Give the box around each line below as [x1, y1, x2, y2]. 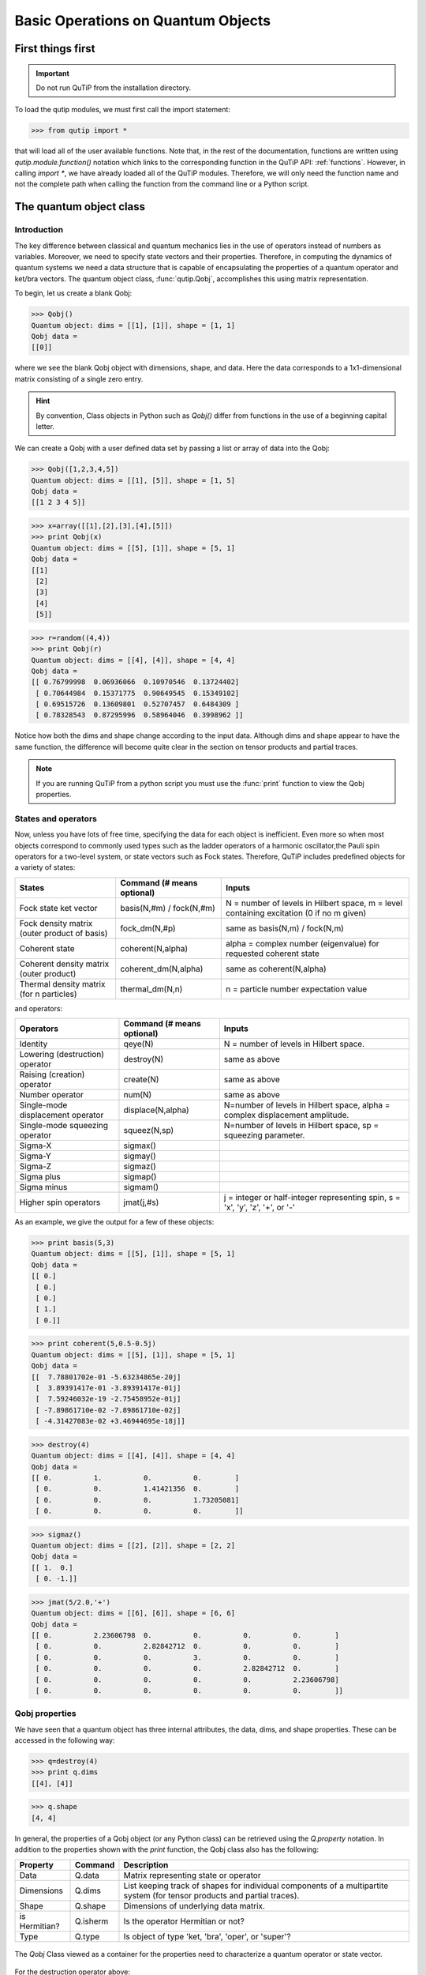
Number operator [19, 1089, 84, 1100]
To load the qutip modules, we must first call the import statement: [14, 105, 230, 115]
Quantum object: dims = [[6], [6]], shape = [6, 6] [31, 1608, 236, 1618]
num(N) [123, 1089, 152, 1100]
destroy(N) [123, 1054, 164, 1065]
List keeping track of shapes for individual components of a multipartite [123, 1880, 389, 1891]
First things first [14, 42, 95, 55]
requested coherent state [225, 948, 319, 959]
